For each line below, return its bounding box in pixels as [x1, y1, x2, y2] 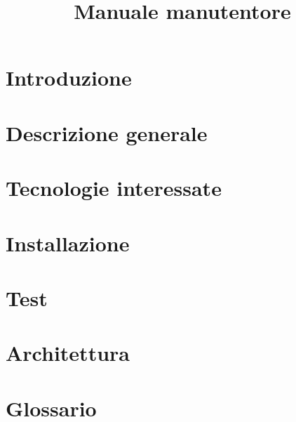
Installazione [6, 228, 130, 257]
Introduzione [6, 63, 132, 92]
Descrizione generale [6, 118, 208, 147]
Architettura [6, 338, 130, 367]
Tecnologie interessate [6, 173, 222, 202]
